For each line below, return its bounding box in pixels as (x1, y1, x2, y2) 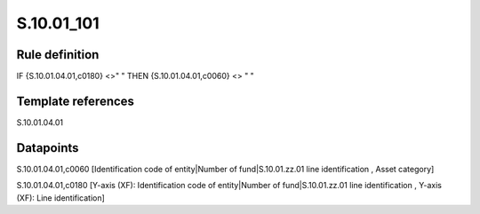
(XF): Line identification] (16, 192, 106, 203)
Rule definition (16, 47, 100, 62)
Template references (16, 93, 135, 108)
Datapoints (16, 140, 79, 155)
